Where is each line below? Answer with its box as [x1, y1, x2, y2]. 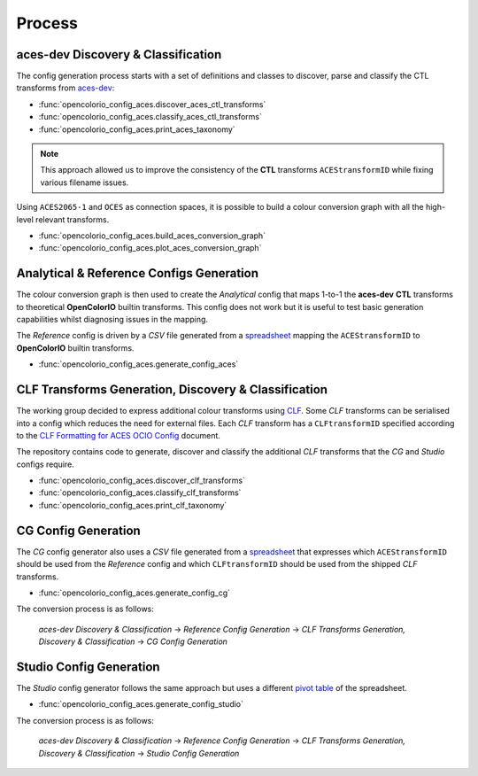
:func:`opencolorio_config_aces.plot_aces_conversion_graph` [38, 243, 262, 253]
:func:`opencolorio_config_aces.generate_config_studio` [38, 699, 243, 710]
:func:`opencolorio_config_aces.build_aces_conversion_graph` [38, 230, 266, 241]
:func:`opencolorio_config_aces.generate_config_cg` [38, 587, 230, 598]
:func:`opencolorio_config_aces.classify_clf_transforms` [38, 487, 242, 498]
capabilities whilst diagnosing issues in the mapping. [16, 314, 208, 325]
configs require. [16, 459, 74, 469]
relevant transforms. [35, 213, 110, 225]
